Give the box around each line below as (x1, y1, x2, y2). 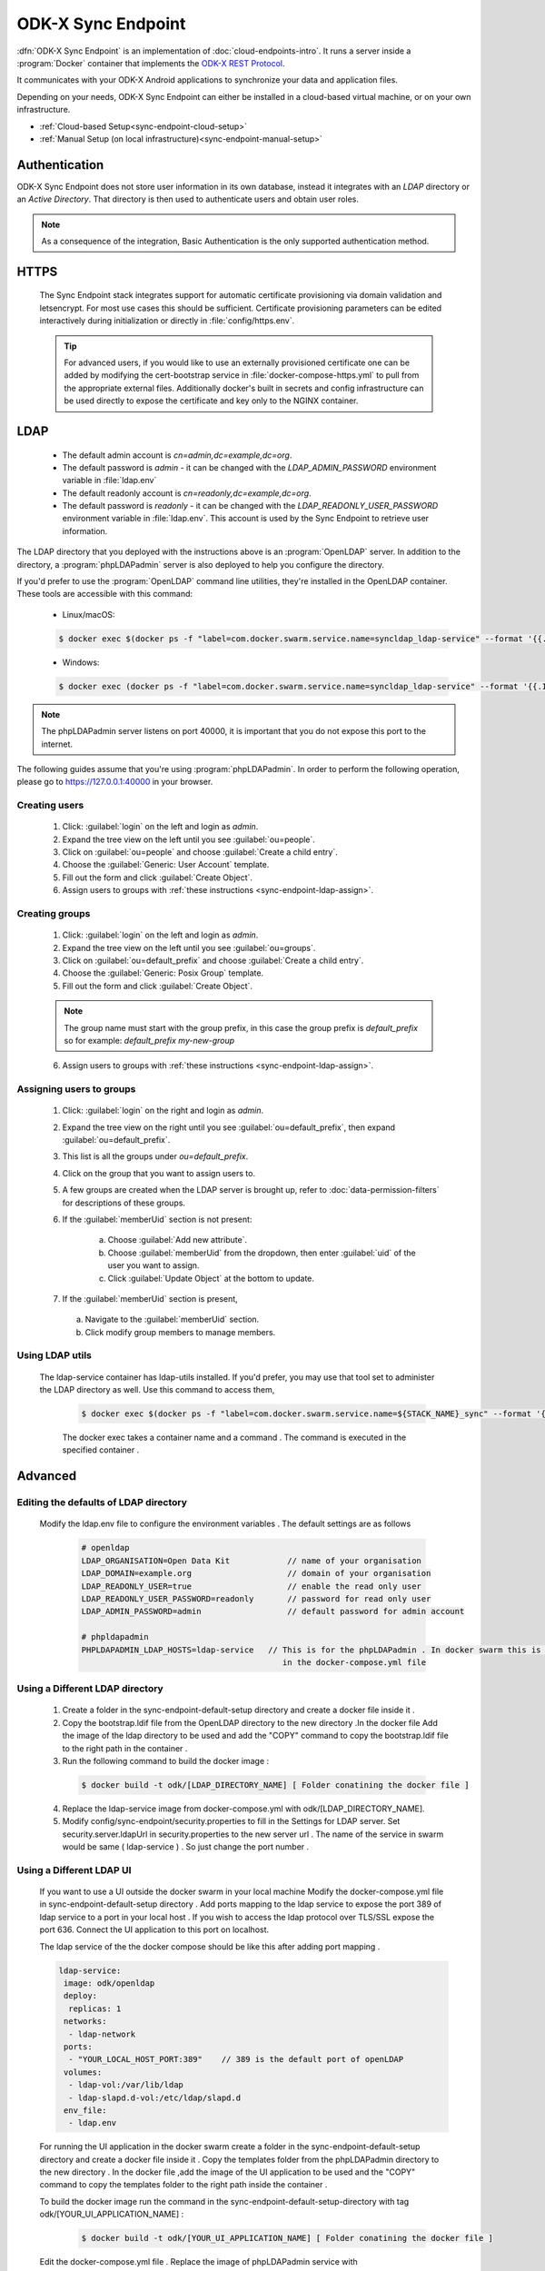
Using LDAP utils (16, 1349, 93, 1362)
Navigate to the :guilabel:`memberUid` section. (84, 1314, 260, 1325)
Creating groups (16, 907, 91, 919)
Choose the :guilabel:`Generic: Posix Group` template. (62, 967, 263, 978)
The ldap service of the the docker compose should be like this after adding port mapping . (39, 1940, 381, 1952)
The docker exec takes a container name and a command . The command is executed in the (62, 1432, 407, 1443)
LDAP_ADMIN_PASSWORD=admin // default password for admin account (81, 1606, 465, 1617)
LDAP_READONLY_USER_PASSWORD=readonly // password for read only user (81, 1593, 431, 1603)
